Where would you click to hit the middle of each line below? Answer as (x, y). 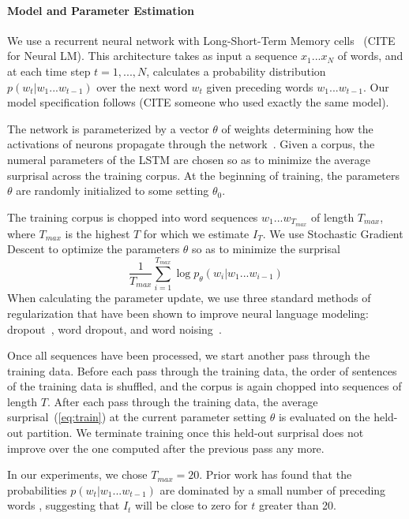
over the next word (142, 86)
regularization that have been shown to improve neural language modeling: (188, 313)
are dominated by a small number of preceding (273, 489)
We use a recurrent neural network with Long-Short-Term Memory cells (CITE (201, 40)
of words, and (370, 56)
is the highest (98, 233)
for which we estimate (196, 233)
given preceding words (260, 86)
